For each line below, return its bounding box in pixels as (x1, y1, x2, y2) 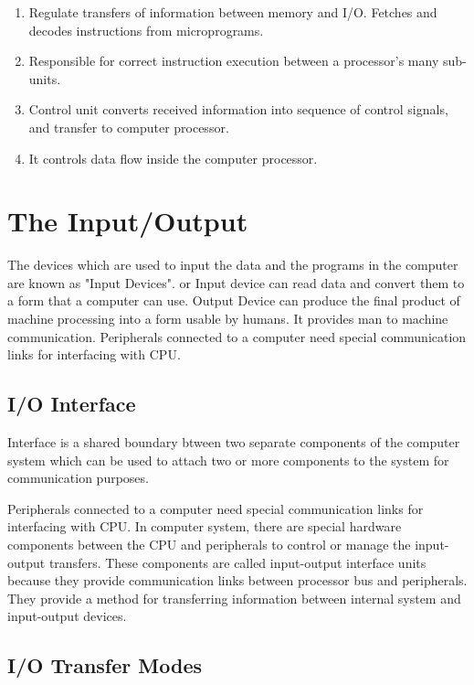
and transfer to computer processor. (28, 117, 229, 136)
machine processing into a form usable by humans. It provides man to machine (7, 309, 448, 328)
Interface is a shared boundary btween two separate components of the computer (7, 433, 460, 452)
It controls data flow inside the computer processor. (28, 148, 318, 167)
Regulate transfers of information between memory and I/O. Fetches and (28, 3, 437, 21)
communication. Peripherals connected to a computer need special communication (7, 326, 467, 346)
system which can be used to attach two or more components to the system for (7, 450, 449, 469)
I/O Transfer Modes (7, 651, 202, 680)
